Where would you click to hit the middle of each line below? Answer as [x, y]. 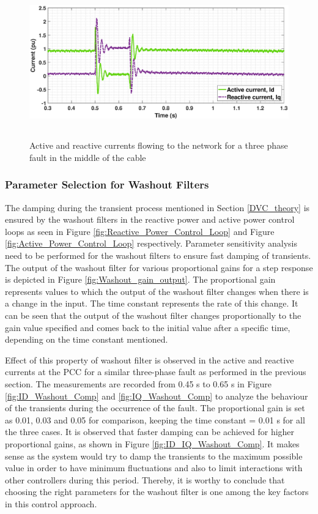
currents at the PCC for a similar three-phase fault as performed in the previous [156, 372]
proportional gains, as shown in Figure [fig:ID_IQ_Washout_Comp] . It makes [152, 443]
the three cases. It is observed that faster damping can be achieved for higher [150, 432]
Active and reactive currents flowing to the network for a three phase [159, 145]
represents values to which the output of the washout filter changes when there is [157, 291]
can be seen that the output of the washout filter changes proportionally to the [153, 315]
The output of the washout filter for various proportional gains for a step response [159, 267]
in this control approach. [51, 503]
